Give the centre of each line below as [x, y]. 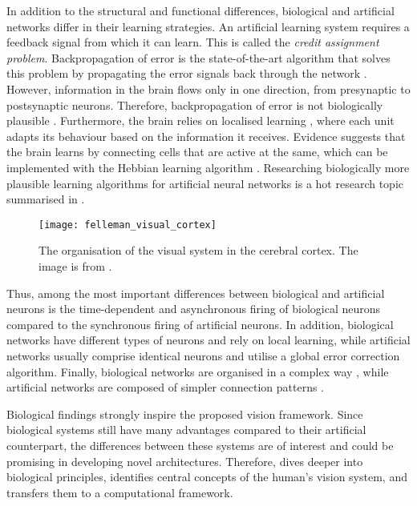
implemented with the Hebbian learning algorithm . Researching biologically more [208, 167]
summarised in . [46, 199]
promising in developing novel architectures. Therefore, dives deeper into [185, 461]
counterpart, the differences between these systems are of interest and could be [200, 445]
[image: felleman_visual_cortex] [128, 225]
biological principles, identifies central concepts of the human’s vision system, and [207, 477]
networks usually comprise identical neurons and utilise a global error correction [203, 355]
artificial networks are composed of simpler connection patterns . [165, 387]
